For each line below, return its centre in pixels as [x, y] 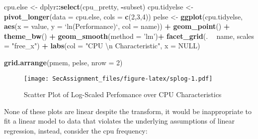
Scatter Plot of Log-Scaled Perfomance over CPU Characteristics [123, 94]
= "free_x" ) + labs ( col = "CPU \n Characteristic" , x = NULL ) [102, 46]
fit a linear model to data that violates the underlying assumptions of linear [120, 121]
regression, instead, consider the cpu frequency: [76, 131]
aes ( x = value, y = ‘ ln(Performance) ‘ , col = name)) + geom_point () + [117, 26]
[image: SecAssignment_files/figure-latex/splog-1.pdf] [118, 78]
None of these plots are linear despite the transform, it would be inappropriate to [128, 111]
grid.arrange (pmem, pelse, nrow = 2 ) [63, 62]
